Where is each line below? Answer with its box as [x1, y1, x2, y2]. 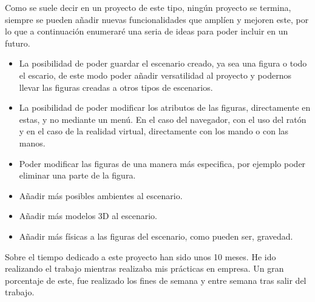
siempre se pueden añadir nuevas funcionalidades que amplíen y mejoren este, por [5, 13, 309, 25]
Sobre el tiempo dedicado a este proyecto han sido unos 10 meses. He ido [5, 250, 276, 263]
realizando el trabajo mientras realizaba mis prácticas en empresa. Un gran [5, 262, 284, 275]
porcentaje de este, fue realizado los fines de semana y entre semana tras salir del [5, 274, 307, 286]
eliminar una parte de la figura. [19, 169, 136, 182]
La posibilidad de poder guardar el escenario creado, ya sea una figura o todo [19, 57, 307, 70]
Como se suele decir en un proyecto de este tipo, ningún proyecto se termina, [5, 1, 291, 13]
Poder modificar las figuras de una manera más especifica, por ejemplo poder [19, 157, 306, 169]
